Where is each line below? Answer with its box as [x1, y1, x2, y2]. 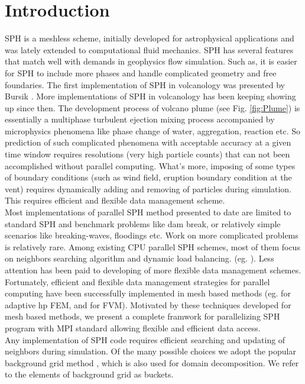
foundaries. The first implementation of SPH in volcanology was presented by [5, 78, 285, 91]
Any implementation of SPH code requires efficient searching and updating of [5, 333, 285, 346]
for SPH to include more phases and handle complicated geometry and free [5, 66, 277, 79]
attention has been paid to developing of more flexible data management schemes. [5, 264, 301, 276]
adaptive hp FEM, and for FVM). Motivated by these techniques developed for [5, 298, 291, 311]
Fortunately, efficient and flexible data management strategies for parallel [5, 275, 270, 288]
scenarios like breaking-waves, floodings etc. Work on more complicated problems [5, 229, 298, 241]
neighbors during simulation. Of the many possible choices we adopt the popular [5, 345, 296, 357]
